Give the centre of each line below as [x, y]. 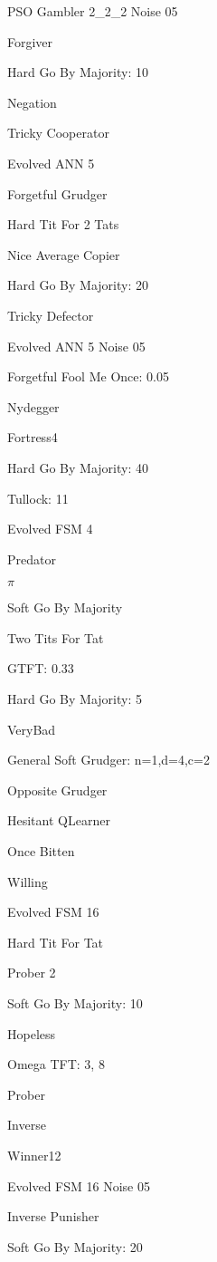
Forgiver [30, 41]
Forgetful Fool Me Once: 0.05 [88, 376]
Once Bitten [41, 851]
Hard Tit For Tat [56, 942]
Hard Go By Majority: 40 [78, 467]
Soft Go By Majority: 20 [75, 1246]
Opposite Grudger [57, 790]
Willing [28, 881]
